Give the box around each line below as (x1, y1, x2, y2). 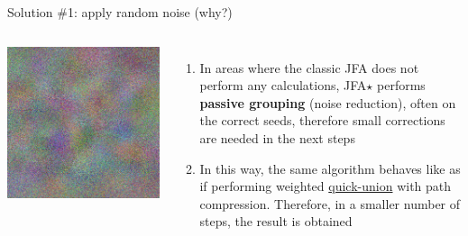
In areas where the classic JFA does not (199, 58, 419, 77)
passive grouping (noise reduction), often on (199, 93, 456, 112)
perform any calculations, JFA (199, 76, 367, 95)
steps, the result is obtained (199, 212, 353, 231)
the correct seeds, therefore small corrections (199, 111, 445, 130)
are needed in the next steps (199, 128, 355, 147)
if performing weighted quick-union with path (199, 177, 452, 195)
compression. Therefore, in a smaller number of (199, 194, 461, 213)
